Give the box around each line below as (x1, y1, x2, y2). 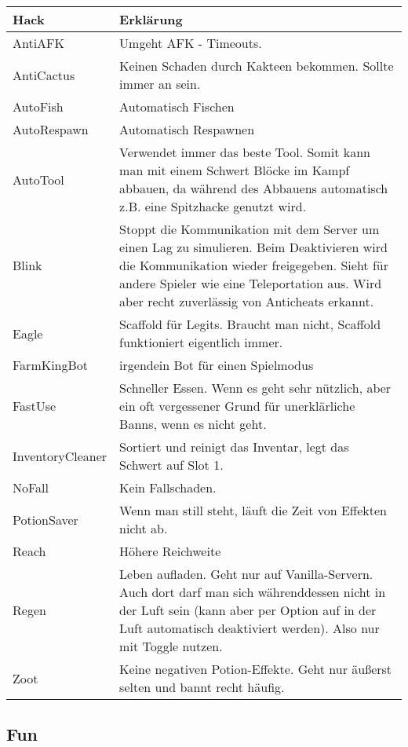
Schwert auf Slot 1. (119, 456, 224, 474)
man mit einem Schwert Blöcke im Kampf (119, 161, 350, 179)
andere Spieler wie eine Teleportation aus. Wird (119, 274, 382, 292)
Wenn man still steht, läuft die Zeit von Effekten (119, 501, 387, 519)
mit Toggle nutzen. (119, 637, 223, 655)
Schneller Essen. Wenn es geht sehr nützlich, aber (119, 379, 392, 397)
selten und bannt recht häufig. (119, 678, 285, 696)
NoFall (13, 478, 49, 496)
